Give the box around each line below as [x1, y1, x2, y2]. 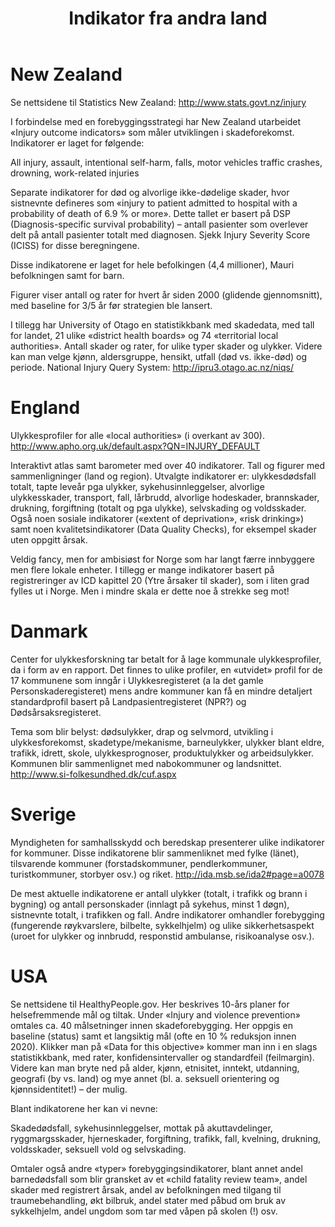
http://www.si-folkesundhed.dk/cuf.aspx [10, 768, 177, 780]
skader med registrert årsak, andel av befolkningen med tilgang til [10, 1183, 282, 1196]
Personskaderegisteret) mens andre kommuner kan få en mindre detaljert [10, 685, 313, 697]
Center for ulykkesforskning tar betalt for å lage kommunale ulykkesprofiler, [10, 653, 322, 665]
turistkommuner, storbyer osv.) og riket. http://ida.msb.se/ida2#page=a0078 [10, 868, 325, 880]
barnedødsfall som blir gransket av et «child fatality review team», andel [10, 1173, 308, 1185]
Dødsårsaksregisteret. [10, 706, 102, 718]
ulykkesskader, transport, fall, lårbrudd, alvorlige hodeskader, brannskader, [10, 491, 320, 503]
